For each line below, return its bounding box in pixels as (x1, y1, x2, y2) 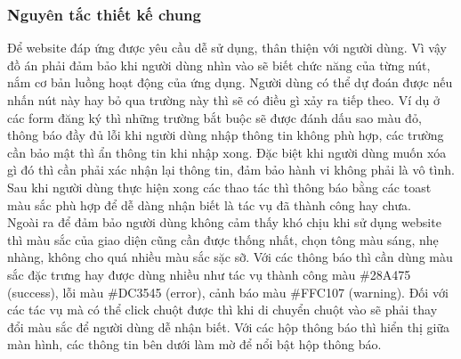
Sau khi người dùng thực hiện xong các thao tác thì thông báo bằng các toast (7, 177, 432, 196)
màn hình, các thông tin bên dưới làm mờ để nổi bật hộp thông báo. (7, 335, 382, 354)
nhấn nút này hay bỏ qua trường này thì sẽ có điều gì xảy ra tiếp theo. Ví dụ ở (7, 91, 440, 109)
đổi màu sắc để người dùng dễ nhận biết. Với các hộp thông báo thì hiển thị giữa (7, 317, 450, 336)
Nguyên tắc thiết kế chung (7, 3, 201, 25)
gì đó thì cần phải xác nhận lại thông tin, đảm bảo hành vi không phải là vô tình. (7, 160, 455, 179)
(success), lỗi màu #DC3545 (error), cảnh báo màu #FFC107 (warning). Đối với (7, 282, 449, 301)
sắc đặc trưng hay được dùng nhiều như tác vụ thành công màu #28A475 (7, 265, 411, 283)
